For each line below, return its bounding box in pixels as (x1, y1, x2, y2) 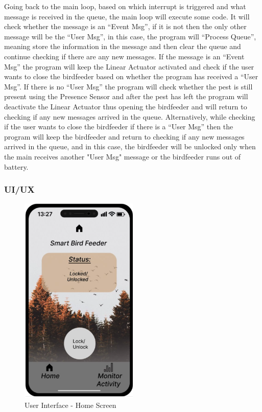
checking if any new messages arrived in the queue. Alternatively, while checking (4, 111, 255, 122)
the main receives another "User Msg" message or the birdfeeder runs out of (4, 151, 241, 162)
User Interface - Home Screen (25, 400, 116, 410)
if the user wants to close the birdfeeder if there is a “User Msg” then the (4, 121, 233, 132)
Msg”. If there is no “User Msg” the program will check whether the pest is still (4, 81, 253, 91)
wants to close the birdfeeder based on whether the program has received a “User (4, 71, 258, 82)
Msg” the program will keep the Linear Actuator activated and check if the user (4, 61, 254, 72)
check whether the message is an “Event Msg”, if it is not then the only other (4, 21, 247, 32)
